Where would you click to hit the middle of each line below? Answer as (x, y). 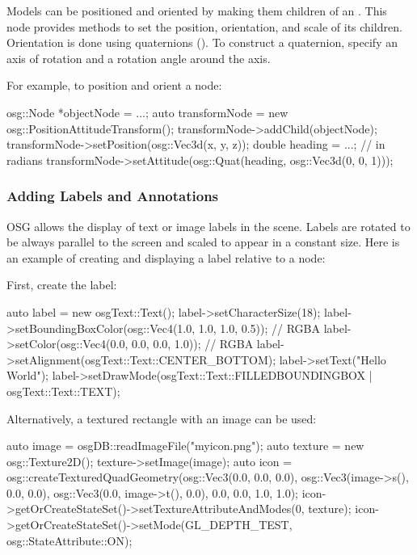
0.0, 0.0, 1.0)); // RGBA (192, 344)
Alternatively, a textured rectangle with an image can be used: (162, 418)
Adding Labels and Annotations (113, 196)
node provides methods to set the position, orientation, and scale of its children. (204, 26)
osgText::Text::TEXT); (63, 391)
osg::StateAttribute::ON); (69, 540)
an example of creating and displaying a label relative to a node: (166, 257)
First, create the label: (62, 285)
